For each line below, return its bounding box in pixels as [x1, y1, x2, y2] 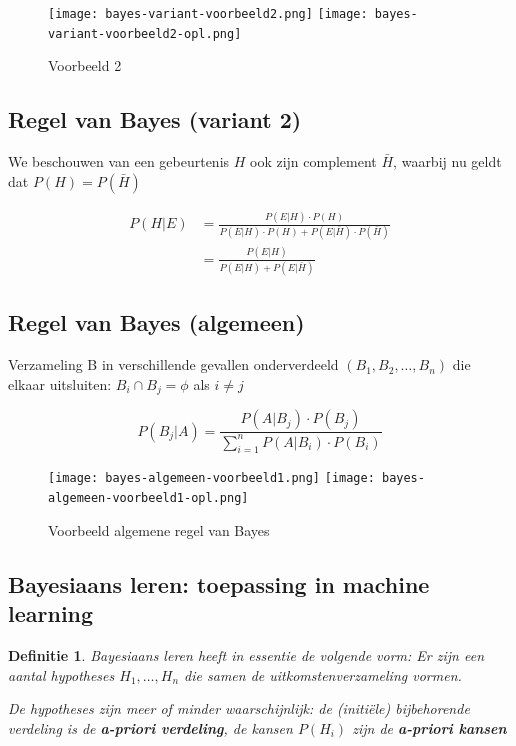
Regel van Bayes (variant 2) [8, 104, 302, 135]
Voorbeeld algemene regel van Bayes [48, 519, 270, 540]
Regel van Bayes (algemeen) [8, 307, 305, 338]
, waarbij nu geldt [393, 151, 502, 172]
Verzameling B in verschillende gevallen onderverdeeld [8, 354, 339, 375]
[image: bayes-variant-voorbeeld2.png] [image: [48, 7, 368, 21]
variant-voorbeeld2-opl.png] [48, 26, 242, 41]
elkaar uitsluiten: [8, 373, 112, 394]
